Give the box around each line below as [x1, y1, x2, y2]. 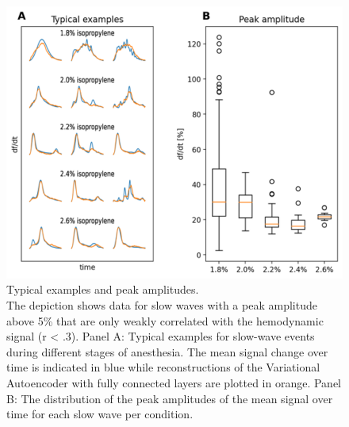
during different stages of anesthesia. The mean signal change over [6, 343, 328, 360]
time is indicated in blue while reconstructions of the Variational [6, 359, 320, 375]
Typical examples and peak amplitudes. [6, 281, 199, 298]
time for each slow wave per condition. [6, 406, 194, 422]
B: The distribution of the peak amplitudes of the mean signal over [6, 390, 333, 406]
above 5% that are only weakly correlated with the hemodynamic [6, 312, 324, 329]
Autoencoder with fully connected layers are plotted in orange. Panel [6, 375, 342, 390]
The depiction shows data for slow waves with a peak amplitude [6, 297, 317, 314]
